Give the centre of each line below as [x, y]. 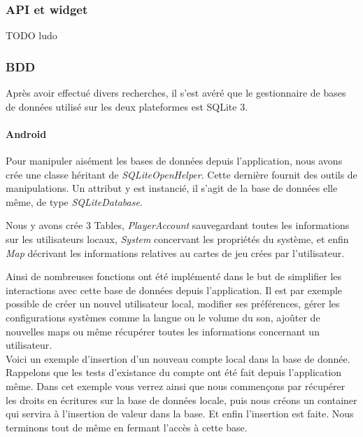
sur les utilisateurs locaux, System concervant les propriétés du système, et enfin [177, 238]
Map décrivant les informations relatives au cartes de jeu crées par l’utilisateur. [175, 252]
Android [26, 133]
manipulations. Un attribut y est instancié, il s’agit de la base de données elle [172, 188]
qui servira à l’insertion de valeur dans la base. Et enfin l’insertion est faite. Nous [180, 414]
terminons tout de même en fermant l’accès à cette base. [127, 427]
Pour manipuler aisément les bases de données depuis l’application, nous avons [174, 161]
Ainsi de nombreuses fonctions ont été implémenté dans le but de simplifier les [174, 276]
